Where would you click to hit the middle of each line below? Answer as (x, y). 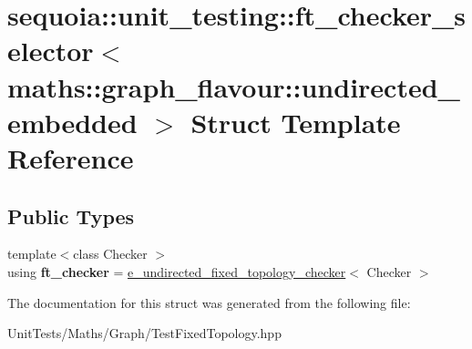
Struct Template (296, 122)
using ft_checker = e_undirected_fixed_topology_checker (177, 271)
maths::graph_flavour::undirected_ (234, 86)
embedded (72, 122)
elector (51, 51)
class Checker (110, 254)
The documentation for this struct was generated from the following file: (209, 302)
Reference (71, 157)
